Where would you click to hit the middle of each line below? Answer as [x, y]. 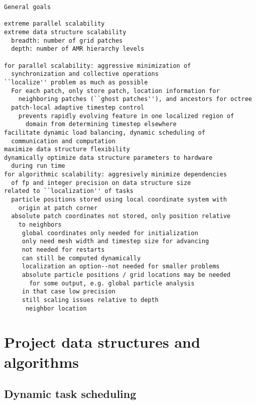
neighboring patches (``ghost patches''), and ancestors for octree [135, 99]
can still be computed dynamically [81, 258]
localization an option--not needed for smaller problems [121, 267]
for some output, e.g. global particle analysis [112, 283]
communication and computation [63, 141]
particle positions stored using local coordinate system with [119, 200]
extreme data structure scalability [65, 32]
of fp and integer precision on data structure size [101, 183]
